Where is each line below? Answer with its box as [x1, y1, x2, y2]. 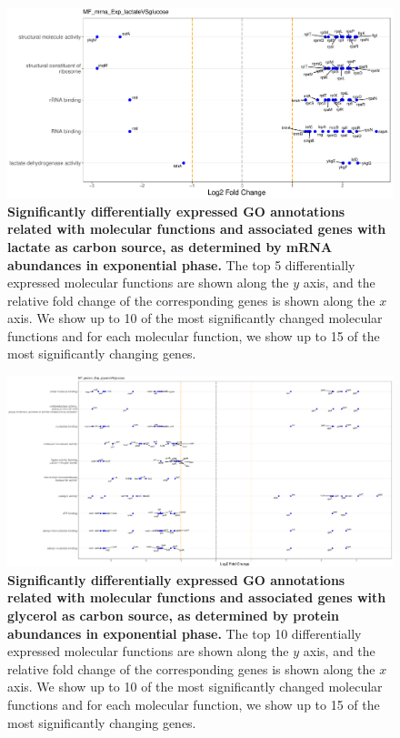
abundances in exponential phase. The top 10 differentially [7, 623, 362, 642]
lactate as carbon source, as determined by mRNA [7, 237, 333, 256]
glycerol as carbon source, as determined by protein [7, 605, 340, 624]
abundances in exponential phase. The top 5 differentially [7, 255, 355, 274]
